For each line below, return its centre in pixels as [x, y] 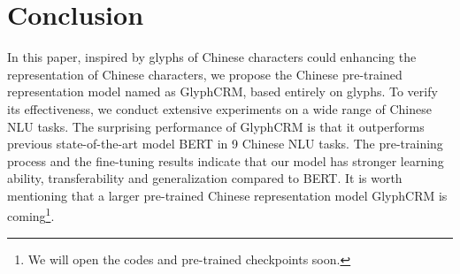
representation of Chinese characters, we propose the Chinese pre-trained [205, 74]
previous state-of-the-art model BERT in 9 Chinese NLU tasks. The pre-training [225, 144]
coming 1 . [31, 215]
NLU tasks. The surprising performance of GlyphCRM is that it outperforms [216, 126]
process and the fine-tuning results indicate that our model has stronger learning [226, 160]
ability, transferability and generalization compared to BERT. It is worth [205, 178]
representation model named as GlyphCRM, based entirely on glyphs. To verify [222, 91]
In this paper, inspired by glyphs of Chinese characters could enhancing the [212, 57]
